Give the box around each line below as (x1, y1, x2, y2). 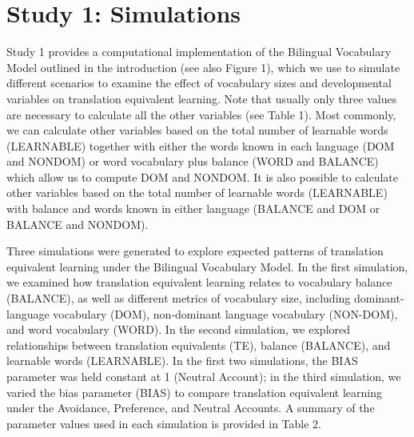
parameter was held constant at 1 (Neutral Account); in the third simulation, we (6, 368, 401, 384)
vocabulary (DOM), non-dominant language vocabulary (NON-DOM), (53, 305, 398, 322)
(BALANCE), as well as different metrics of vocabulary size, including (6, 290, 351, 307)
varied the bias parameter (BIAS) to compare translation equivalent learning (6, 383, 382, 400)
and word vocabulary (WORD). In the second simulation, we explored (6, 321, 351, 338)
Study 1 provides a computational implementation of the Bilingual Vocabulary (6, 43, 392, 60)
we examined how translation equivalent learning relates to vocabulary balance (6, 274, 392, 291)
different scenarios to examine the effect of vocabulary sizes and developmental (6, 74, 392, 91)
